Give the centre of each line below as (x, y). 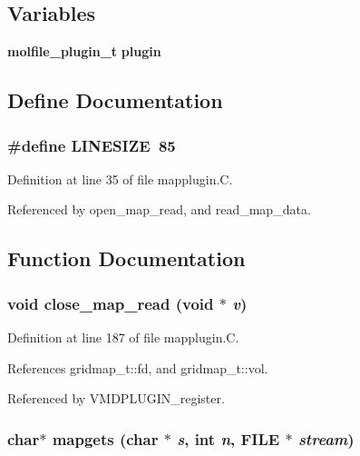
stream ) (326, 438)
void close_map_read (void (111, 303)
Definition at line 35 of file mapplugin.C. (120, 178)
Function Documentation (126, 258)
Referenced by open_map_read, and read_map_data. (159, 209)
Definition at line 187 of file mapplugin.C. (123, 337)
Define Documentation (115, 100)
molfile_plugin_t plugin (84, 51)
